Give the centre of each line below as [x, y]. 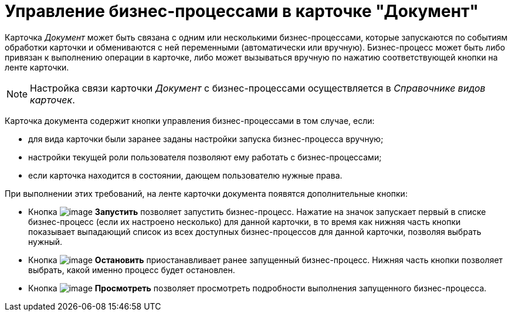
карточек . [52, 100]
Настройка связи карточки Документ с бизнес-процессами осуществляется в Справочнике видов [258, 88]
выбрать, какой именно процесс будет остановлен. [132, 270]
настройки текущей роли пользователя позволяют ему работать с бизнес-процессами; [205, 157]
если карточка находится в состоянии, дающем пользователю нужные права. [185, 175]
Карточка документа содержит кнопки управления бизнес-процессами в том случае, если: [190, 120]
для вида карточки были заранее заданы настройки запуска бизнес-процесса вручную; [206, 139]
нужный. [45, 241]
